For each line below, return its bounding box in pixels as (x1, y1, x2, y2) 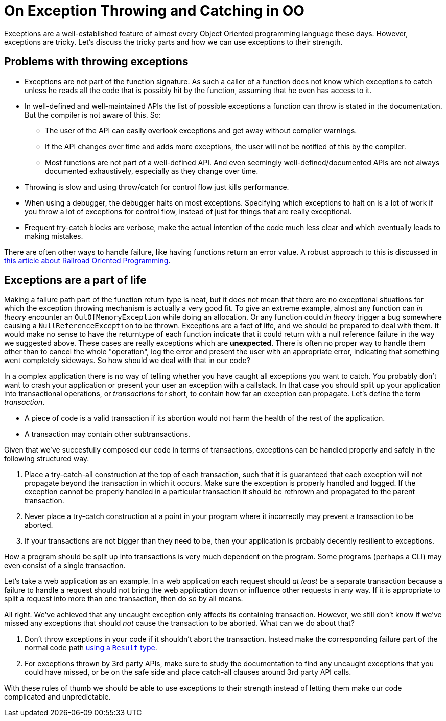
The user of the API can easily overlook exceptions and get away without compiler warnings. (45, 126, 357, 135)
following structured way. (4, 454, 89, 463)
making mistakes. (25, 231, 83, 240)
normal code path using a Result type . (25, 643, 157, 652)
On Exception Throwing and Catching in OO (4, 2, 304, 19)
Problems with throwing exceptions (4, 55, 189, 69)
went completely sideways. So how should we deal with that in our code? (4, 356, 250, 365)
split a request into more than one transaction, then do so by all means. (4, 594, 243, 603)
